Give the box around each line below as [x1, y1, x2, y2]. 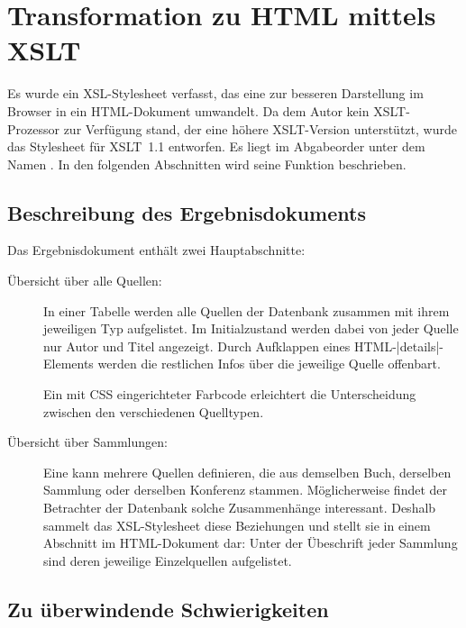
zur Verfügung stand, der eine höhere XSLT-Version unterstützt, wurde [63, 119, 457, 138]
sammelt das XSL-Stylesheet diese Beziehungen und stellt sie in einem [43, 515, 431, 534]
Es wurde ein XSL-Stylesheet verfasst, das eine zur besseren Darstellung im [7, 84, 424, 103]
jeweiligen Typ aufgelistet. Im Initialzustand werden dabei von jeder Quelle [43, 319, 459, 338]
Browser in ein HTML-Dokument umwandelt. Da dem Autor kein [7, 101, 370, 120]
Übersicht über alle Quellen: [7, 271, 162, 290]
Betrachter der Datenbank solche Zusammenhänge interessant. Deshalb [43, 498, 436, 517]
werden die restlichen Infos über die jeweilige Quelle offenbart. [97, 354, 441, 373]
